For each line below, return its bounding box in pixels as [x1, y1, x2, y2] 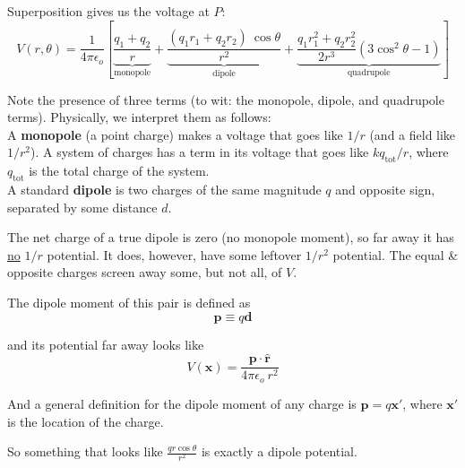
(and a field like [369, 125, 456, 143]
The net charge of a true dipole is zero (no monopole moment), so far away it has [7, 228, 454, 247]
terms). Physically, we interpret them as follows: [7, 108, 271, 126]
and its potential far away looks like [7, 334, 204, 353]
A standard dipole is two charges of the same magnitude [7, 180, 322, 199]
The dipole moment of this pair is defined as [7, 293, 251, 311]
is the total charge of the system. [29, 161, 210, 180]
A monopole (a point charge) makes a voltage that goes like [7, 125, 343, 143]
